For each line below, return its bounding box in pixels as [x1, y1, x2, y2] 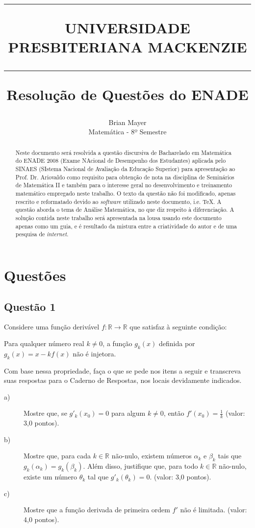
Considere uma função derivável [4, 322, 100, 332]
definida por [159, 338, 195, 348]
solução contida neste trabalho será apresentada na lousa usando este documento [15, 213, 222, 222]
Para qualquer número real [4, 338, 84, 348]
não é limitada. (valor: [180, 504, 247, 515]
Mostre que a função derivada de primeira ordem [24, 504, 170, 515]
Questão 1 [4, 299, 56, 314]
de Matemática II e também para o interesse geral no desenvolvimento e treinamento [15, 181, 232, 189]
